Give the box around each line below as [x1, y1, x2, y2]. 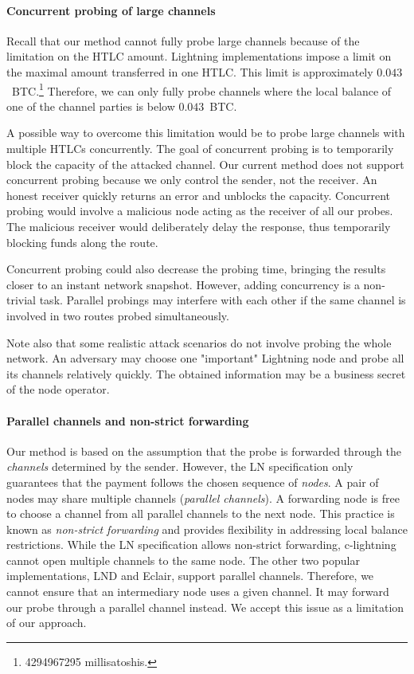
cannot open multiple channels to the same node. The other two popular [6, 551, 360, 568]
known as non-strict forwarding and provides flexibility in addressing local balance [6, 520, 408, 537]
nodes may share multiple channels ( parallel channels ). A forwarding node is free [6, 489, 400, 506]
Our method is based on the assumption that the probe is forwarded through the [6, 442, 402, 459]
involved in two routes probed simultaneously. [6, 307, 229, 323]
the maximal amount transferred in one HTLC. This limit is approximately [6, 63, 373, 80]
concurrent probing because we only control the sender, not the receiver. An [6, 171, 377, 188]
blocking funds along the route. [6, 233, 158, 250]
